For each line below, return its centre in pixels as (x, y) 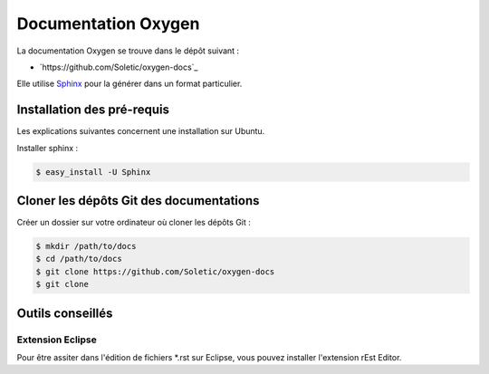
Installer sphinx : (48, 148)
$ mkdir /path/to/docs (86, 246)
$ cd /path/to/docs (79, 259)
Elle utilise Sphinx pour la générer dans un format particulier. (129, 84)
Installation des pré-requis (93, 110)
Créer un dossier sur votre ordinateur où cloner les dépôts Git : (134, 223)
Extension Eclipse (57, 340)
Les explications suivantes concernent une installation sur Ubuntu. (141, 131)
